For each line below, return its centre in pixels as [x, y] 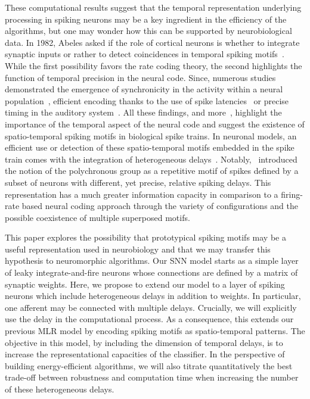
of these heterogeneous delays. [60, 389]
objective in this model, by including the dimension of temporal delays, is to [144, 342]
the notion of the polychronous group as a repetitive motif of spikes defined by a [152, 171]
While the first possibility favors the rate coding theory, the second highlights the [154, 65]
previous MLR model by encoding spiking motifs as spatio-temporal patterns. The [155, 331]
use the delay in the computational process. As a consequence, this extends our [149, 319]
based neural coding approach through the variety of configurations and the [160, 206]
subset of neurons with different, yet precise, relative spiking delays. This [138, 182]
